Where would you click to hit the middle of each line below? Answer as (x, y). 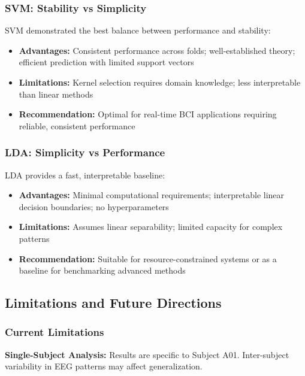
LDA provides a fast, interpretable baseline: (85, 175)
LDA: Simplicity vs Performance (85, 152)
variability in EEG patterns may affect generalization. (104, 366)
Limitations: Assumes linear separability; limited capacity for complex (151, 227)
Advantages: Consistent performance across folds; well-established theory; (157, 50)
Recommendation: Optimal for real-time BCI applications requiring (148, 114)
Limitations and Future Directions (113, 303)
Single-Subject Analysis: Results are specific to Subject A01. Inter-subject (147, 354)
